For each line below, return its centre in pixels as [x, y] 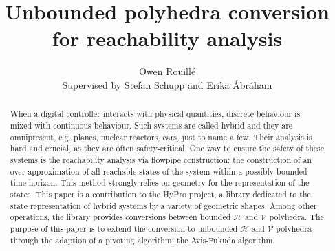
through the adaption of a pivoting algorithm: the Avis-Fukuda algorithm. [142, 240]
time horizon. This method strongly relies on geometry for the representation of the [160, 183]
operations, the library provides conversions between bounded [120, 217]
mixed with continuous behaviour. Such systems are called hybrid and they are [151, 125]
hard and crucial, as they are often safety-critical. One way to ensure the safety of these [167, 148]
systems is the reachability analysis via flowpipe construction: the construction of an [161, 159]
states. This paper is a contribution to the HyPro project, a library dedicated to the [160, 194]
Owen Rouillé [167, 71]
